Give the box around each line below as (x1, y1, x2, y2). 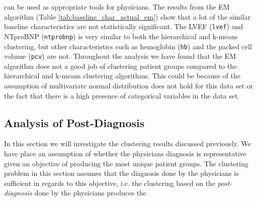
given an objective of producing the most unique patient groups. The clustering (4, 158, 248, 168)
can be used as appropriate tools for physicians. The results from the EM (4, 2, 230, 12)
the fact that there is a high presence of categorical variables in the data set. (4, 90, 240, 100)
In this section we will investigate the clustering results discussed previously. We (4, 138, 251, 149)
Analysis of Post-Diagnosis (4, 115, 145, 130)
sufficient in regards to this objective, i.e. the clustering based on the (4, 177, 216, 188)
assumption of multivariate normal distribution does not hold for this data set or (4, 80, 253, 90)
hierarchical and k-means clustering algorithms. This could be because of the (4, 70, 240, 81)
